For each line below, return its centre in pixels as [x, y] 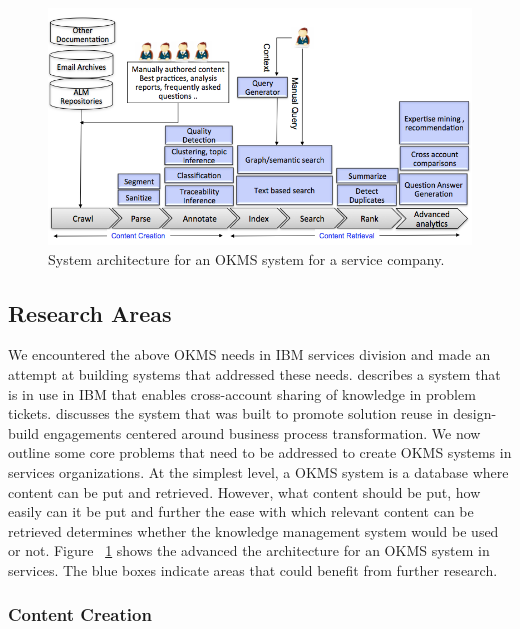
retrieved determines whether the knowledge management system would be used [253, 530]
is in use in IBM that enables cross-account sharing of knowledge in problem [242, 393]
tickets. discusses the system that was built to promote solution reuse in [228, 413]
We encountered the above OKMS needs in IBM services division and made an [249, 354]
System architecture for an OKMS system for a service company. [246, 258]
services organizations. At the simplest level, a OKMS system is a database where [258, 471]
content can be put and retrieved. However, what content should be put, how [244, 491]
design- [475, 413]
